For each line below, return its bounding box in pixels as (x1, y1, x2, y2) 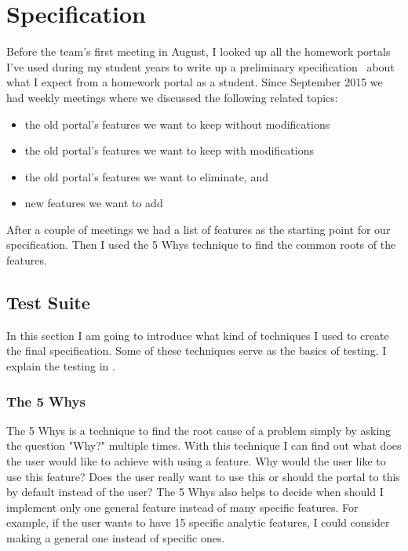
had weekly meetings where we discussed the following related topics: (6, 89, 338, 105)
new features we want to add (24, 195, 163, 211)
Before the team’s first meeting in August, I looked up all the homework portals (6, 43, 391, 60)
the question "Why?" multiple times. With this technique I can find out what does (6, 437, 402, 454)
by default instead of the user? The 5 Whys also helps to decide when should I (6, 483, 384, 500)
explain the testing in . (6, 358, 115, 374)
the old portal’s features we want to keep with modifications (24, 142, 314, 159)
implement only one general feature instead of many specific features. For (6, 498, 359, 515)
